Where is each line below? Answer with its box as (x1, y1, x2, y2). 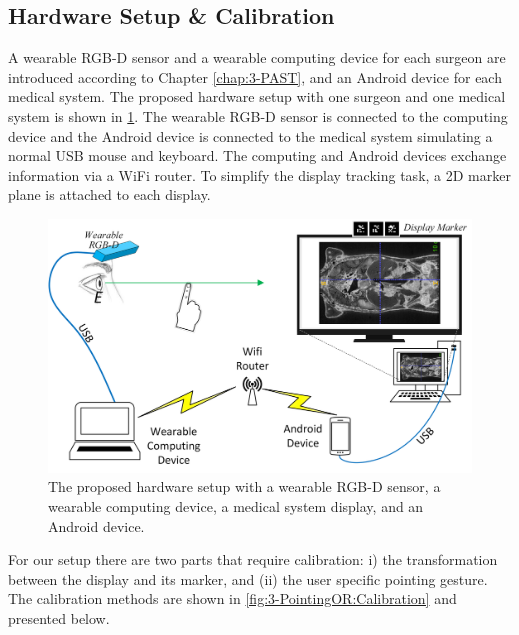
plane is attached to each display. (8, 184, 211, 205)
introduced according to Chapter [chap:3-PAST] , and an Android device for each (8, 66, 502, 87)
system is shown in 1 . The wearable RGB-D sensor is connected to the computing (8, 105, 508, 126)
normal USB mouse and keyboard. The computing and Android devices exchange (8, 145, 507, 166)
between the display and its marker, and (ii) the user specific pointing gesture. (8, 568, 488, 589)
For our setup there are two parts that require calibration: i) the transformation (8, 549, 498, 570)
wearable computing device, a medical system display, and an (48, 495, 424, 516)
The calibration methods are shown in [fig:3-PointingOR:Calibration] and (8, 588, 457, 609)
